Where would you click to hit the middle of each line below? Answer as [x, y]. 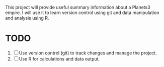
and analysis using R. [27, 18]
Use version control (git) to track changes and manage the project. [88, 53]
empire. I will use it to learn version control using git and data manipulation [82, 13]
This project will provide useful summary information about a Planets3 [78, 7]
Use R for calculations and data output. [59, 59]
